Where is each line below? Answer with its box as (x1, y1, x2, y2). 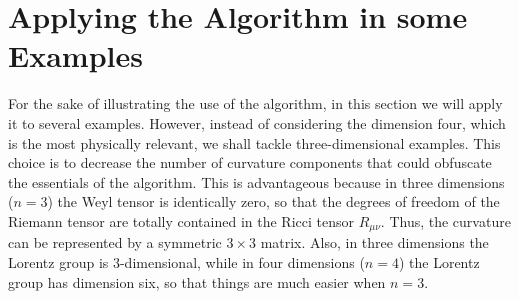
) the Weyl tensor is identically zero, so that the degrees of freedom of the (47, 191, 500, 212)
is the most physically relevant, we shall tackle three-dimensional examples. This (8, 132, 501, 153)
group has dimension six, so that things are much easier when (8, 271, 386, 292)
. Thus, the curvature (380, 210, 511, 231)
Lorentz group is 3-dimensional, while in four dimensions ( (8, 251, 365, 272)
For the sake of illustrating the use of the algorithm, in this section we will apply (8, 93, 503, 114)
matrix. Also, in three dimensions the (260, 232, 489, 253)
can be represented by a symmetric (8, 232, 222, 253)
